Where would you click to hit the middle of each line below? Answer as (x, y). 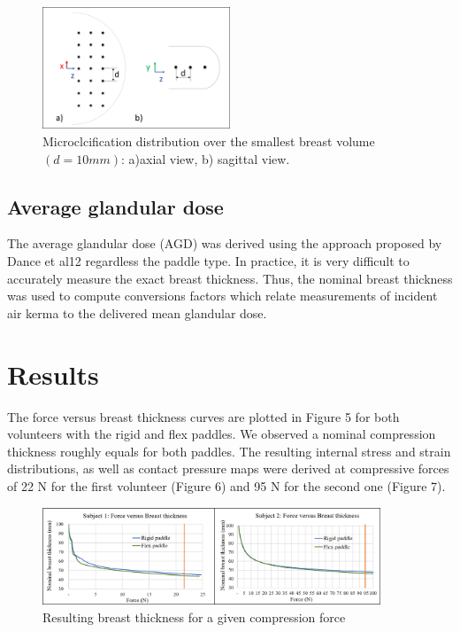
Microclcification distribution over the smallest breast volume (209, 141)
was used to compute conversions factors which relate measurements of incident (222, 296)
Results (53, 374)
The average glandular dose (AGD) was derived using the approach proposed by (225, 243)
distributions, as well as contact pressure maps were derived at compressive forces (228, 468)
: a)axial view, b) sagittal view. (206, 158)
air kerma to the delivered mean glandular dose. (137, 312)
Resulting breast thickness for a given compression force (194, 617)
